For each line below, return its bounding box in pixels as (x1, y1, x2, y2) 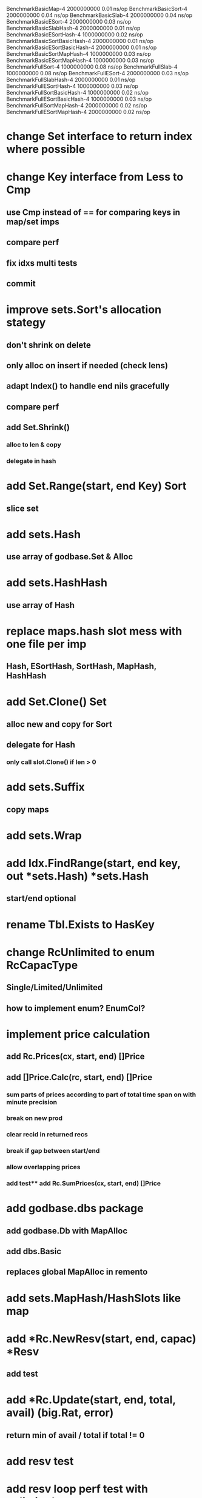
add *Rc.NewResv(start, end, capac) (6, 1332, 197, 1346)
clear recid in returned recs (6, 1130, 88, 1139)
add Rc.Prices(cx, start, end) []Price (6, 1051, 145, 1062)
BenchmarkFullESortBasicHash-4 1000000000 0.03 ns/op (6, 95, 152, 103)
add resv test (6, 1454, 74, 1468)
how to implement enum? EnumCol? (6, 1003, 146, 1013)
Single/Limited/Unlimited (6, 982, 103, 993)
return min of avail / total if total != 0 (6, 1430, 145, 1440)
